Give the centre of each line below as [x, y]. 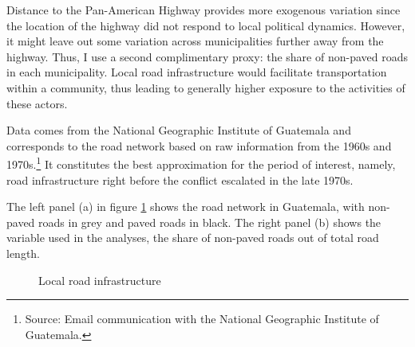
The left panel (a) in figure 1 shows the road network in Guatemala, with [186, 207]
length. [24, 253]
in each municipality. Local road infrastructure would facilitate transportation [197, 72]
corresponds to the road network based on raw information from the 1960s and [199, 145]
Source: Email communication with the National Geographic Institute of [202, 319]
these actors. [37, 103]
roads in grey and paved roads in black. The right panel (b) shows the [210, 222]
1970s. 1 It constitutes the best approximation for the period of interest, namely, [201, 163]
